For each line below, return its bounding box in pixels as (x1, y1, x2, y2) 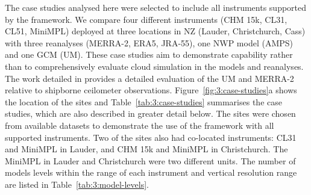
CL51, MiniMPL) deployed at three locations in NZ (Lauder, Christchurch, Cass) (5, 25, 306, 37)
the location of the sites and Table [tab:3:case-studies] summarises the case (5, 95, 282, 108)
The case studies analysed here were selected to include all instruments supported (5, 1, 307, 13)
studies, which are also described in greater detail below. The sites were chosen (5, 107, 296, 120)
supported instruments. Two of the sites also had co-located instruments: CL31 (5, 131, 297, 143)
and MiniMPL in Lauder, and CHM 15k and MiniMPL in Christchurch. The (5, 143, 288, 155)
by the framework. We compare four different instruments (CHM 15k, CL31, (5, 13, 287, 25)
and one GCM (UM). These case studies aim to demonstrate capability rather (5, 48, 293, 61)
